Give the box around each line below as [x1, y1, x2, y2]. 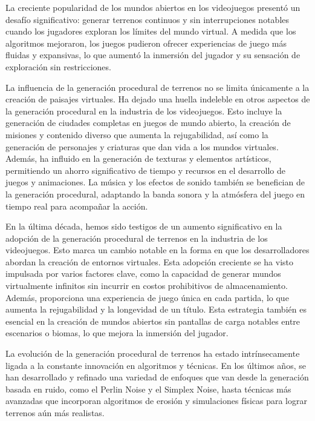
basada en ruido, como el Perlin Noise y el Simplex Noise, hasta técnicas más [5, 382, 291, 395]
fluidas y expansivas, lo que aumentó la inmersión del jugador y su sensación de [5, 48, 300, 61]
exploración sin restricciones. [5, 60, 111, 73]
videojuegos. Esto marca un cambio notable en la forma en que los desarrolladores [5, 244, 310, 256]
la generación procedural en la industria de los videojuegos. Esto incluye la [5, 104, 282, 117]
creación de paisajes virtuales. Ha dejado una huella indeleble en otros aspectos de [5, 93, 310, 105]
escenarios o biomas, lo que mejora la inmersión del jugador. [5, 327, 229, 339]
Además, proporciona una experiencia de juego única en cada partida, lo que [5, 291, 289, 303]
